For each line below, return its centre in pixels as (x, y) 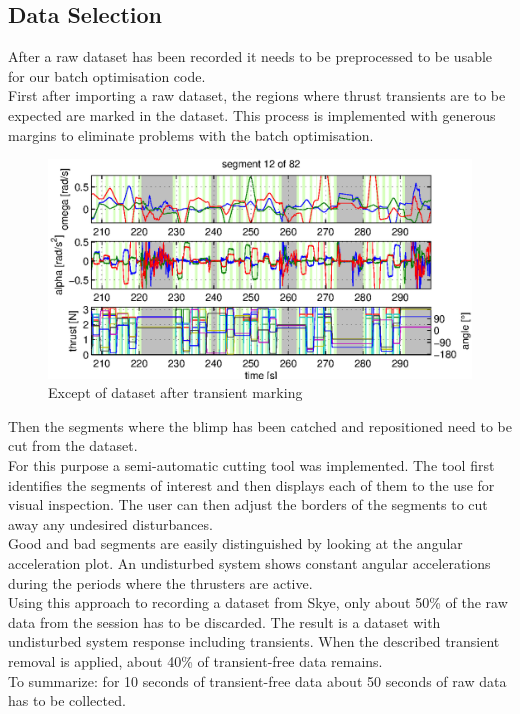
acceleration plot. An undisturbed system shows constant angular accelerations (249, 562)
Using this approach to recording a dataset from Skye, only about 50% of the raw (258, 602)
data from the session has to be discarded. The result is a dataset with (224, 621)
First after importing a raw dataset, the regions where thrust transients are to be (257, 95)
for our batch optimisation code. (107, 75)
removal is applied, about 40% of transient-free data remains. (195, 660)
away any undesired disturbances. (110, 523)
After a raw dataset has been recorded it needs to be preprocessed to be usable (250, 56)
